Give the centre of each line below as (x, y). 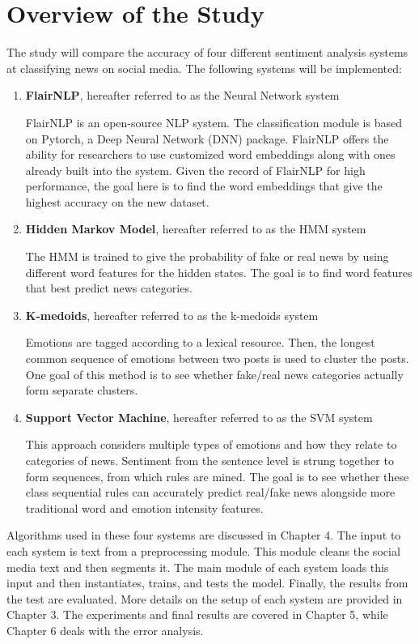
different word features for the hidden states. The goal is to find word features (219, 272)
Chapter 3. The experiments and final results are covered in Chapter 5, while (197, 614)
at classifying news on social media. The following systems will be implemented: (204, 68)
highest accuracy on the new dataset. (117, 201)
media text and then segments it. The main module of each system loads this (198, 567)
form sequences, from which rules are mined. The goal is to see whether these (217, 476)
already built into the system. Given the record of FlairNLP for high (195, 170)
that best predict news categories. (109, 288)
